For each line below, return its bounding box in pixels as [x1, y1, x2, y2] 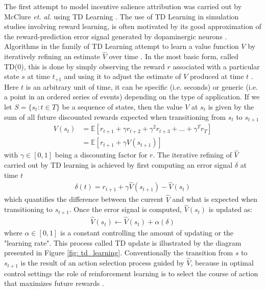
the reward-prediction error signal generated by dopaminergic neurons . [4, 31, 227, 41]
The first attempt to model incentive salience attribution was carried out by [4, 1, 242, 11]
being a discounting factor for [55, 149, 148, 160]
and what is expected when [172, 194, 258, 204]
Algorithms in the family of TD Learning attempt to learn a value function [4, 41, 239, 51]
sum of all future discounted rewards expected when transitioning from [4, 111, 226, 122]
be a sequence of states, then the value [62, 101, 183, 112]
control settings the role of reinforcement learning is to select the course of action [4, 268, 258, 278]
